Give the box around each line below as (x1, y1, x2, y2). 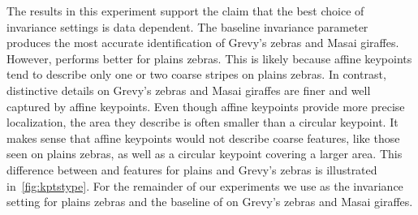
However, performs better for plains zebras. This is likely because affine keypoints (6, 49, 412, 67)
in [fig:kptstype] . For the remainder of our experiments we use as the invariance (6, 177, 403, 194)
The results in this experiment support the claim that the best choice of (6, 2, 364, 19)
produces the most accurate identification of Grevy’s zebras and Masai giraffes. (6, 34, 399, 51)
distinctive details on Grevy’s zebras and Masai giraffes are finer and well (6, 81, 371, 98)
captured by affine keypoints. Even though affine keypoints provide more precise (6, 97, 405, 114)
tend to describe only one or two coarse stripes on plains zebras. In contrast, (6, 66, 386, 83)
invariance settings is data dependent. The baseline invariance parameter (6, 18, 368, 35)
